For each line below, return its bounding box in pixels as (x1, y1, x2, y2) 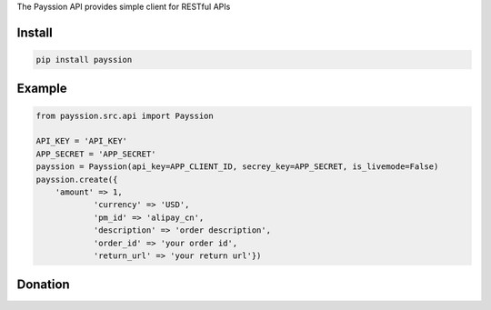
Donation (16, 277, 70, 293)
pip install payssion (35, 55, 133, 65)
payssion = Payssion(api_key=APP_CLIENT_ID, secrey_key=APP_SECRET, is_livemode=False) (35, 162, 439, 172)
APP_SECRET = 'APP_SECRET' (35, 148, 156, 159)
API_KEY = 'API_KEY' (35, 136, 127, 146)
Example (16, 81, 67, 96)
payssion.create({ (35, 174, 118, 185)
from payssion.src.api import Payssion (35, 110, 214, 121)
